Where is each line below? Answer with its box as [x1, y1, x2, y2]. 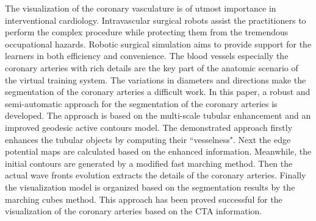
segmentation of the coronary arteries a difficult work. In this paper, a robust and [5, 85, 311, 98]
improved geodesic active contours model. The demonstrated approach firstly [5, 121, 293, 133]
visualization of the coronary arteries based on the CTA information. [5, 205, 262, 217]
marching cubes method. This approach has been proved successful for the [5, 192, 282, 205]
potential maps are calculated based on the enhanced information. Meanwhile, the [5, 145, 312, 158]
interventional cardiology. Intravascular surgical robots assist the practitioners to [5, 13, 306, 26]
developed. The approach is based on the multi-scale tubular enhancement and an [5, 109, 311, 122]
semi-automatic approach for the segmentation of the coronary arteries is [5, 97, 278, 110]
